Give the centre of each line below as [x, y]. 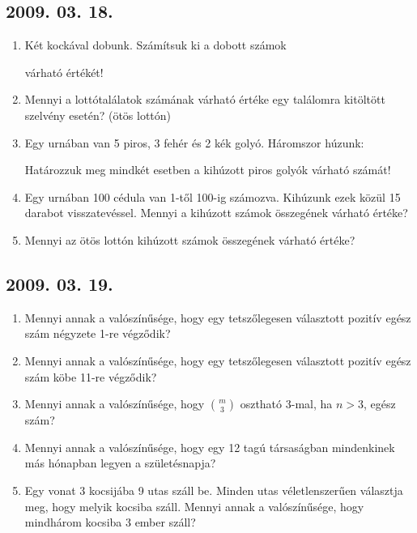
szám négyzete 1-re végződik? [98, 333]
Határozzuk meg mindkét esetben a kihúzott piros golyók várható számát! [208, 170]
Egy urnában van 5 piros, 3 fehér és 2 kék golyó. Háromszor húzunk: [194, 142]
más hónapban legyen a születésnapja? [120, 463]
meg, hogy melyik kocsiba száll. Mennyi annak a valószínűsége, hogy [194, 506]
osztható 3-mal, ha [286, 404]
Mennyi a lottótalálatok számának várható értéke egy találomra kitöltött [205, 99]
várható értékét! [64, 72]
